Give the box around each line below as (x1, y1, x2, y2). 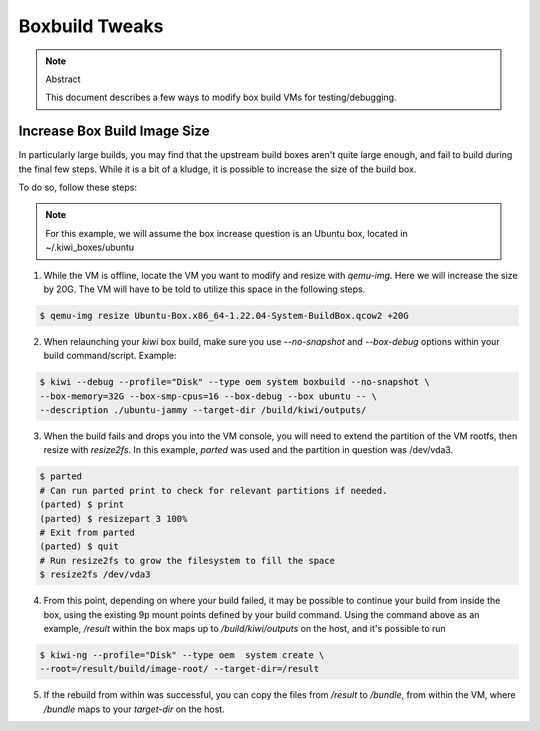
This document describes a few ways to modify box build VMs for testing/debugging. (45, 91, 397, 104)
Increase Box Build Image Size (18, 123, 210, 140)
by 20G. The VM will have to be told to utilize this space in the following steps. (43, 283, 366, 295)
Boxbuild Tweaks (18, 15, 164, 37)
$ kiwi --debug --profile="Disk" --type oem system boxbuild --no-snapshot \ (39, 376, 430, 388)
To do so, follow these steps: (18, 181, 137, 194)
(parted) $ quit (39, 541, 120, 552)
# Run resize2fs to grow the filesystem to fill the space (39, 555, 335, 566)
